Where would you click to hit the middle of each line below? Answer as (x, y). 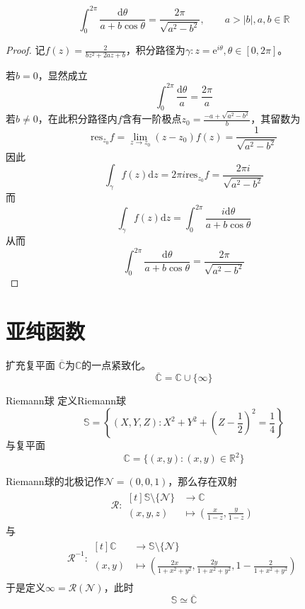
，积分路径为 (155, 50)
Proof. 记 (25, 50)
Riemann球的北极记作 (55, 481)
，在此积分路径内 (77, 119)
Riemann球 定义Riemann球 (66, 400)
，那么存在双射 (203, 481)
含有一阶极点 (152, 119)
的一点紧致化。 (116, 364)
